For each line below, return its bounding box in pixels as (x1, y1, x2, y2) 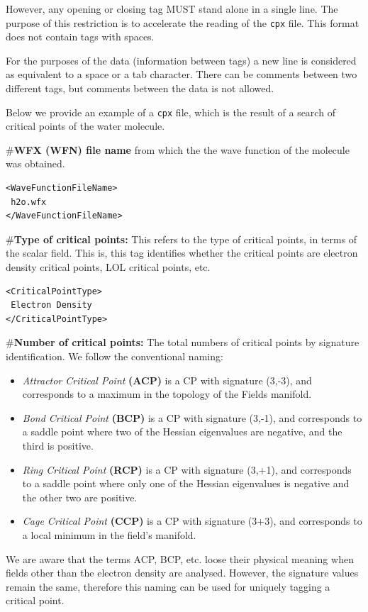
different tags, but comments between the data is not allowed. (6, 81, 274, 96)
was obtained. (6, 156, 65, 171)
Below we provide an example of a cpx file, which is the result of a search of (6, 104, 335, 119)
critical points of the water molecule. (6, 118, 165, 133)
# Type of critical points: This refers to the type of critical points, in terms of (6, 231, 357, 246)
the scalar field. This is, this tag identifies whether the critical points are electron (6, 245, 358, 260)
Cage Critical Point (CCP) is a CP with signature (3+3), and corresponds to (22, 513, 362, 528)
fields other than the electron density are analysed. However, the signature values (6, 565, 359, 580)
